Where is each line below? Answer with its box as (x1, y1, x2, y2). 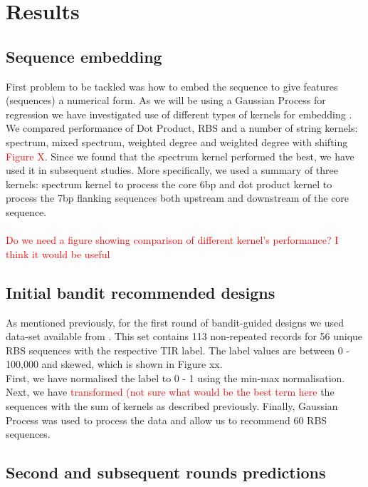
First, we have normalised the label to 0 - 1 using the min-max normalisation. (6, 370, 345, 385)
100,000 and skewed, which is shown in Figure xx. (6, 357, 223, 371)
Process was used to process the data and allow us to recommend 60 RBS (6, 412, 327, 427)
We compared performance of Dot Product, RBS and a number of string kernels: (6, 121, 358, 135)
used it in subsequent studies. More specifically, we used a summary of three (6, 163, 338, 178)
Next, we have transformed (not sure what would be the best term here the (6, 384, 335, 399)
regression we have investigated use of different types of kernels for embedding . (6, 106, 352, 121)
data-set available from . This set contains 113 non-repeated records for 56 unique (6, 329, 363, 344)
